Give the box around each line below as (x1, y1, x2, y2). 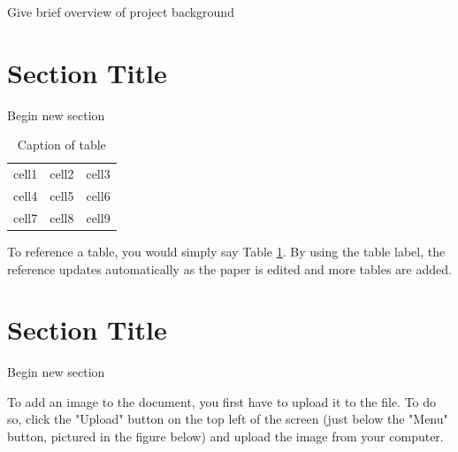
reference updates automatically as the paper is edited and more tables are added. (7, 259, 452, 278)
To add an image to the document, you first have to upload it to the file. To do (7, 392, 437, 410)
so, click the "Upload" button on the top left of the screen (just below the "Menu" (7, 410, 448, 428)
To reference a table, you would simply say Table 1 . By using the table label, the (7, 241, 446, 260)
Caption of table (17, 135, 106, 154)
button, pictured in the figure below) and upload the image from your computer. (7, 427, 444, 446)
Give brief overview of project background (7, 3, 234, 20)
